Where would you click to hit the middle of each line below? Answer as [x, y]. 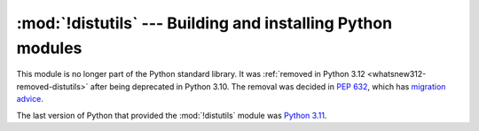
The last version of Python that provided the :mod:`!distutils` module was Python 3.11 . [172, 115]
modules [49, 48]
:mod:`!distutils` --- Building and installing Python [204, 23]
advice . [30, 99]
